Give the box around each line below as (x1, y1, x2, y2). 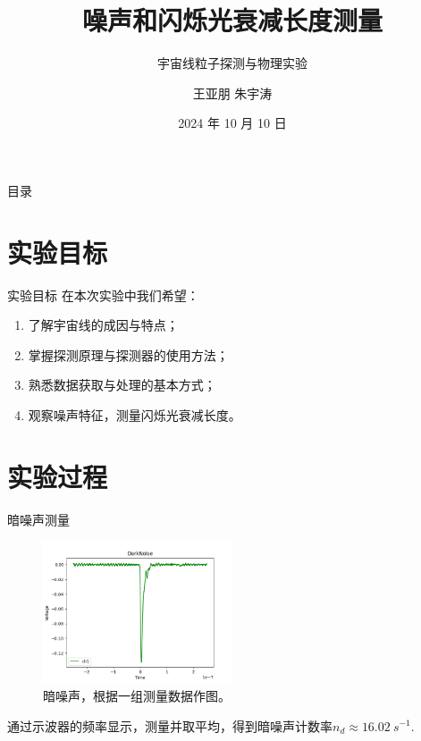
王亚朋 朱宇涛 (192, 83, 273, 102)
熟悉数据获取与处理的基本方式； (28, 375, 216, 394)
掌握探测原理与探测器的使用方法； (28, 345, 229, 364)
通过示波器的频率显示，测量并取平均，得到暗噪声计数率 (7, 716, 333, 735)
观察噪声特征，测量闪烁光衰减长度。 (28, 406, 241, 424)
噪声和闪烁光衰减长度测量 (81, 2, 383, 38)
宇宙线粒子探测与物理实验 (157, 54, 307, 72)
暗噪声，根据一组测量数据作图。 (43, 686, 231, 704)
